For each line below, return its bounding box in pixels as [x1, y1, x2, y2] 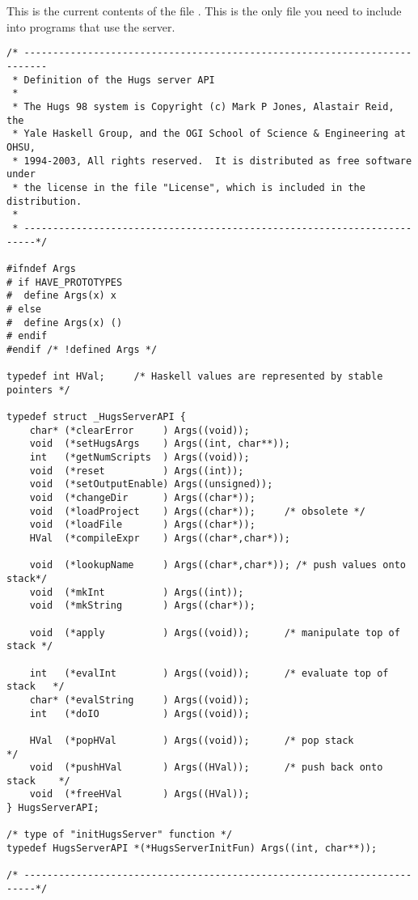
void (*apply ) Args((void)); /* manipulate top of [29, 626, 400, 639]
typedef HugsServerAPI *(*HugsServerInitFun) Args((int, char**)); [6, 843, 378, 855]
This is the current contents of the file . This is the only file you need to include [6, 2, 402, 19]
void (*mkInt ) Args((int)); [29, 586, 244, 598]
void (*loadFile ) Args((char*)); [29, 519, 255, 531]
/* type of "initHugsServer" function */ [6, 829, 233, 841]
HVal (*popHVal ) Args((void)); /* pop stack [29, 734, 354, 746]
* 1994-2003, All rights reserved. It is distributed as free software [12, 155, 412, 167]
